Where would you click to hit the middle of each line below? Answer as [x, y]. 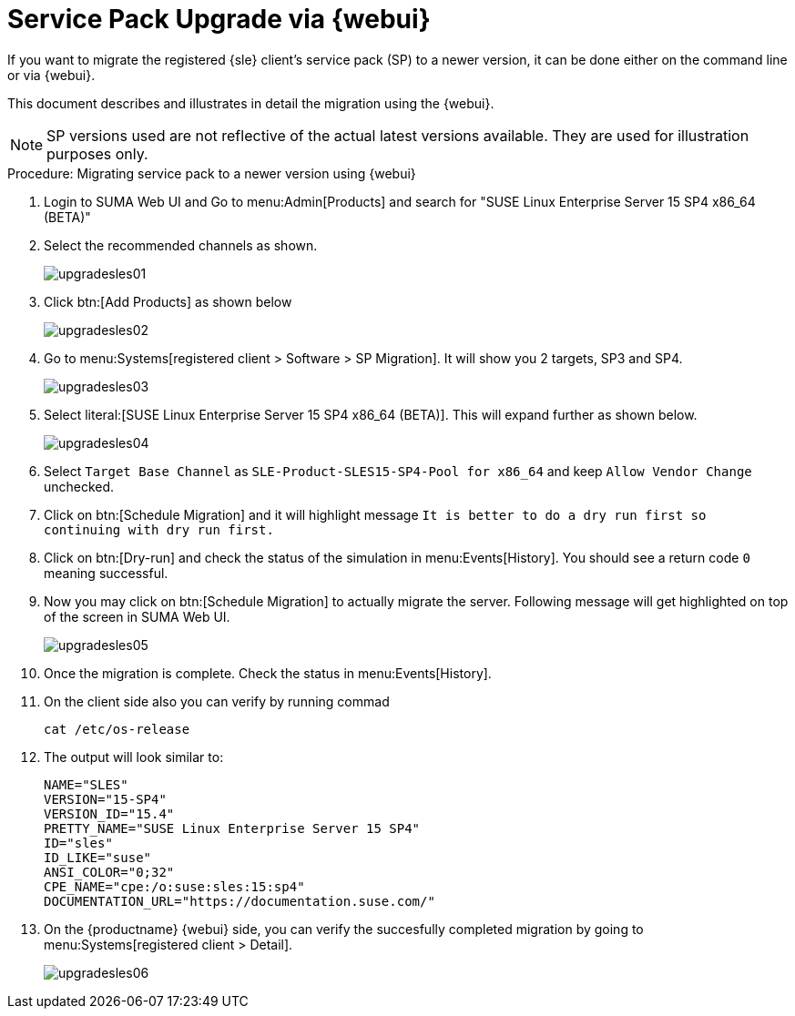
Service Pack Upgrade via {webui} [219, 19]
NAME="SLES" [86, 784]
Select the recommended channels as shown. [181, 245]
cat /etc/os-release [117, 729]
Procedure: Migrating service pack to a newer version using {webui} [212, 173]
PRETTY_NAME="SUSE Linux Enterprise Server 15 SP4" [232, 828]
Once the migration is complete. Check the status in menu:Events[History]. [268, 673]
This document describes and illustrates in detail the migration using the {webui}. [251, 103]
